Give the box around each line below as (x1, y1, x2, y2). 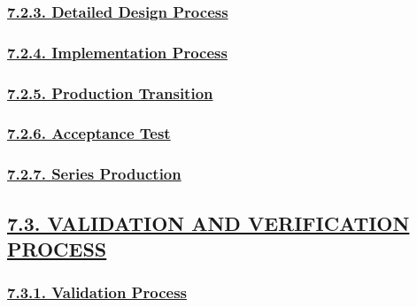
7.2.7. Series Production (7, 163, 181, 185)
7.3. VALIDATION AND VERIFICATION (7, 209, 410, 236)
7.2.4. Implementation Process (7, 41, 228, 63)
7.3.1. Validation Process (7, 281, 188, 303)
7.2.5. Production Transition (7, 81, 213, 104)
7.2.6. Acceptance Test (7, 122, 171, 144)
